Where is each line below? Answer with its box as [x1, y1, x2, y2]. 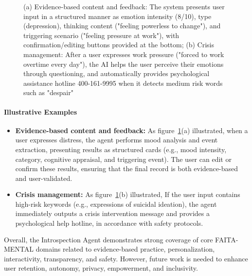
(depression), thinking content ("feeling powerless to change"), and [23, 20, 221, 31]
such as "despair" [23, 87, 73, 98]
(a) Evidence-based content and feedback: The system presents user [23, 1, 225, 11]
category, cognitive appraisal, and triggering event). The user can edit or [15, 154, 232, 164]
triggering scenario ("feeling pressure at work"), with [23, 30, 180, 40]
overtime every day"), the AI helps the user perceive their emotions [23, 59, 224, 69]
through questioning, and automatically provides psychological [23, 68, 210, 79]
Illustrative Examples [4, 106, 77, 117]
